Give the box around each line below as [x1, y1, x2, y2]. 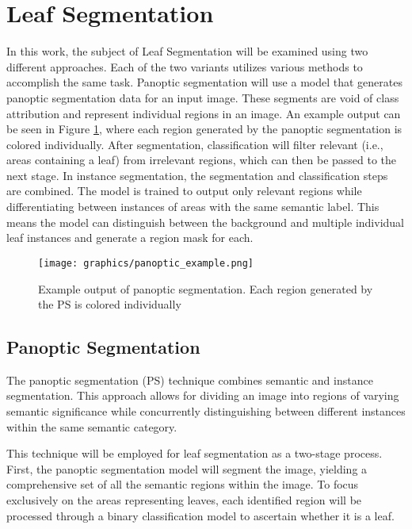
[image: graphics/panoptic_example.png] [38, 257, 254, 269]
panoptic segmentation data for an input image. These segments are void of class [6, 89, 399, 105]
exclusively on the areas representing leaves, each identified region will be [6, 492, 362, 508]
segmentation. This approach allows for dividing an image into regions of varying [6, 387, 399, 404]
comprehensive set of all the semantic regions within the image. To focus [6, 476, 359, 493]
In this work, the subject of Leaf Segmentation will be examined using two [6, 43, 368, 59]
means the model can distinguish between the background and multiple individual [6, 213, 404, 230]
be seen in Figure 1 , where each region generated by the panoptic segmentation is [6, 121, 402, 137]
